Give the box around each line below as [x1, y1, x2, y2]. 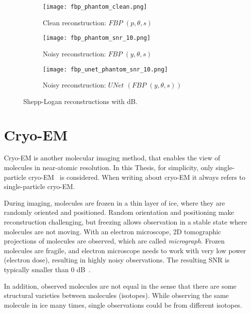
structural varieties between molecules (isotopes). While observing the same [4, 290, 229, 300]
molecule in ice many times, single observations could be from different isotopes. [4, 299, 242, 310]
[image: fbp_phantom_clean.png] [43, 3, 147, 10]
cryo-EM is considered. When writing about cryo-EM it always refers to [28, 172, 246, 182]
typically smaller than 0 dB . [4, 264, 91, 274]
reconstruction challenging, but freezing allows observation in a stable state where [4, 217, 247, 227]
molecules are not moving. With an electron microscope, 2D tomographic [4, 226, 221, 236]
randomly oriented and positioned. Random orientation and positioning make [4, 207, 234, 217]
